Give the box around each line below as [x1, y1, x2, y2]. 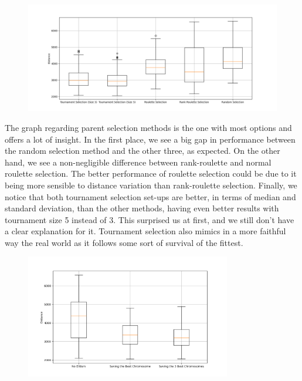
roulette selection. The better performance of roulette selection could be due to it [5, 167, 297, 180]
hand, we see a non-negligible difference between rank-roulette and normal [5, 156, 272, 168]
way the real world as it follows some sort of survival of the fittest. [5, 236, 243, 248]
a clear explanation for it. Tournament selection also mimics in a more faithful [5, 225, 286, 237]
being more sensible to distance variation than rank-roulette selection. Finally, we [5, 178, 297, 191]
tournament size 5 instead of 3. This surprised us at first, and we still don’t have [5, 213, 294, 225]
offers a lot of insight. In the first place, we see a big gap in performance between [5, 133, 296, 145]
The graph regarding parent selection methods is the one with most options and [5, 121, 292, 133]
